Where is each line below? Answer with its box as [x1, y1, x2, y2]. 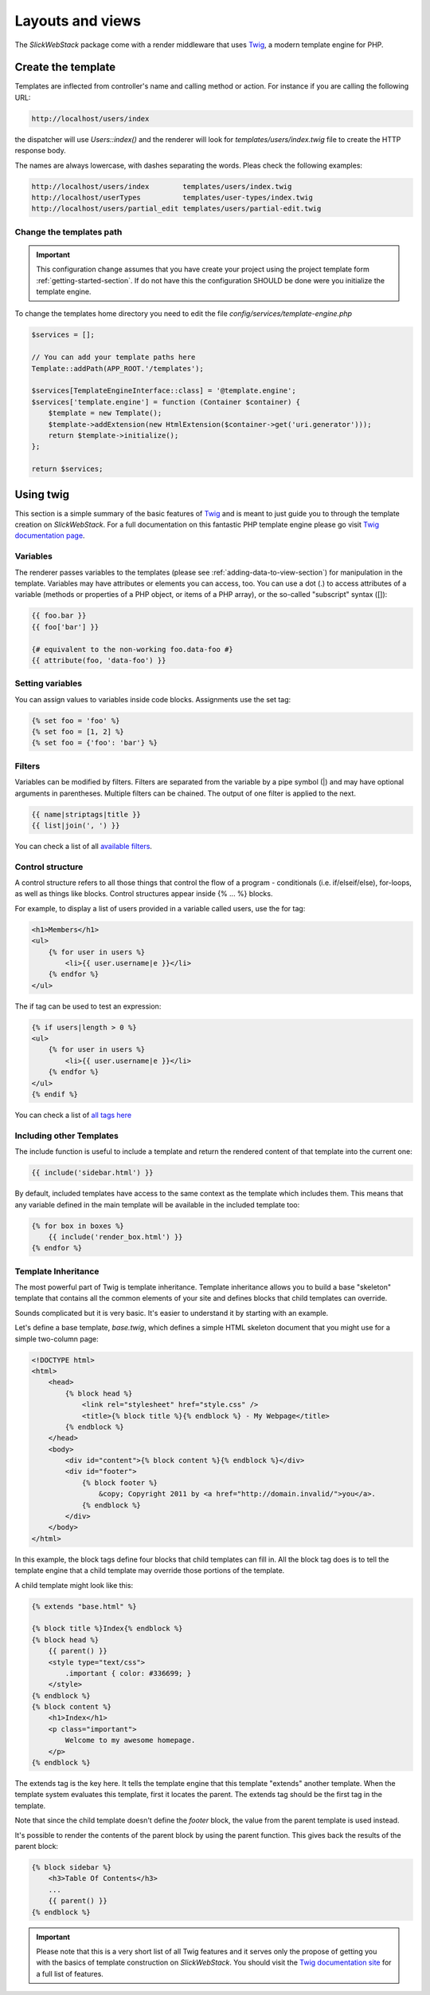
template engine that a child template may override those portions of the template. [14, 1566, 285, 1575]
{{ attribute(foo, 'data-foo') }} [31, 655, 166, 665]
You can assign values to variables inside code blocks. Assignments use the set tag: [14, 694, 291, 704]
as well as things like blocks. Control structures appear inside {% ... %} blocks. [14, 889, 273, 899]
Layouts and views [14, 12, 142, 30]
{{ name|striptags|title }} [31, 810, 141, 819]
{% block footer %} [81, 1478, 158, 1487]
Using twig [14, 488, 70, 501]
